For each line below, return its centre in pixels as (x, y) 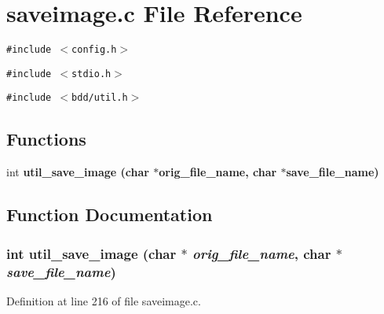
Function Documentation (110, 214)
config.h (94, 50)
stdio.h (91, 74)
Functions (46, 139)
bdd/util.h (100, 98)
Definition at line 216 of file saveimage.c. (104, 300)
